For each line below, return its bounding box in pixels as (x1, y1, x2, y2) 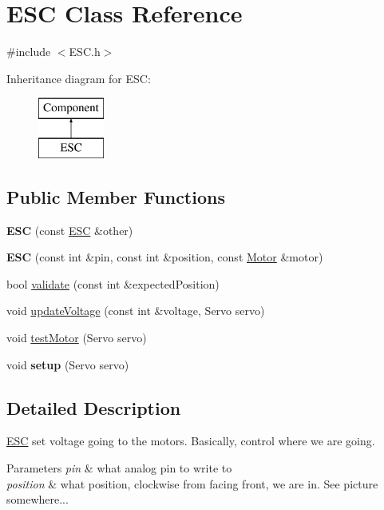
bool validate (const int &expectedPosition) (6, 275, 220, 292)
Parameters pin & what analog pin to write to (6, 460, 232, 476)
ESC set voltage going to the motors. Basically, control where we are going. (6, 432, 375, 449)
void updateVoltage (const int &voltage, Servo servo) (6, 302, 265, 319)
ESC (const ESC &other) (6, 221, 133, 238)
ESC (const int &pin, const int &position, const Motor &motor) (6, 249, 323, 265)
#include (6, 43, 51, 60)
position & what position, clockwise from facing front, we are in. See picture (6, 475, 378, 492)
